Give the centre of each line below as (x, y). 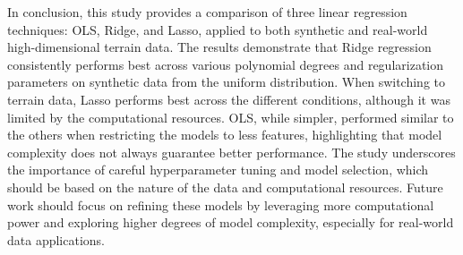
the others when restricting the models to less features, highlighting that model (225, 135)
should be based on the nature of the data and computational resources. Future (225, 187)
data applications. (56, 239)
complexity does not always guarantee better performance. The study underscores (231, 152)
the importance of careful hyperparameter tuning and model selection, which (218, 170)
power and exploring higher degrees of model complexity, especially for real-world (231, 222)
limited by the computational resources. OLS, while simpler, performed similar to (231, 117)
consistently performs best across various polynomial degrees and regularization (226, 64)
